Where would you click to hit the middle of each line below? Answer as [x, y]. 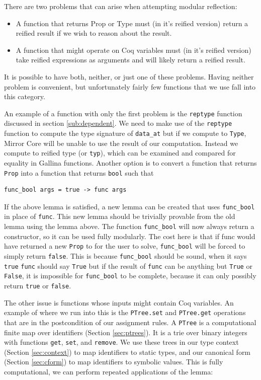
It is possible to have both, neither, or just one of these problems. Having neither [129, 76]
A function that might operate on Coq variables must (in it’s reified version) [134, 50]
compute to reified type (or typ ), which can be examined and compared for [120, 153]
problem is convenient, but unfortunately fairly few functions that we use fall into [130, 86]
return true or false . [38, 285]
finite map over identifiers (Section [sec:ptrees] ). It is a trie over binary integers [126, 332]
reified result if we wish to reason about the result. [94, 33]
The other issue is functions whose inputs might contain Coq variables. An [119, 302]
